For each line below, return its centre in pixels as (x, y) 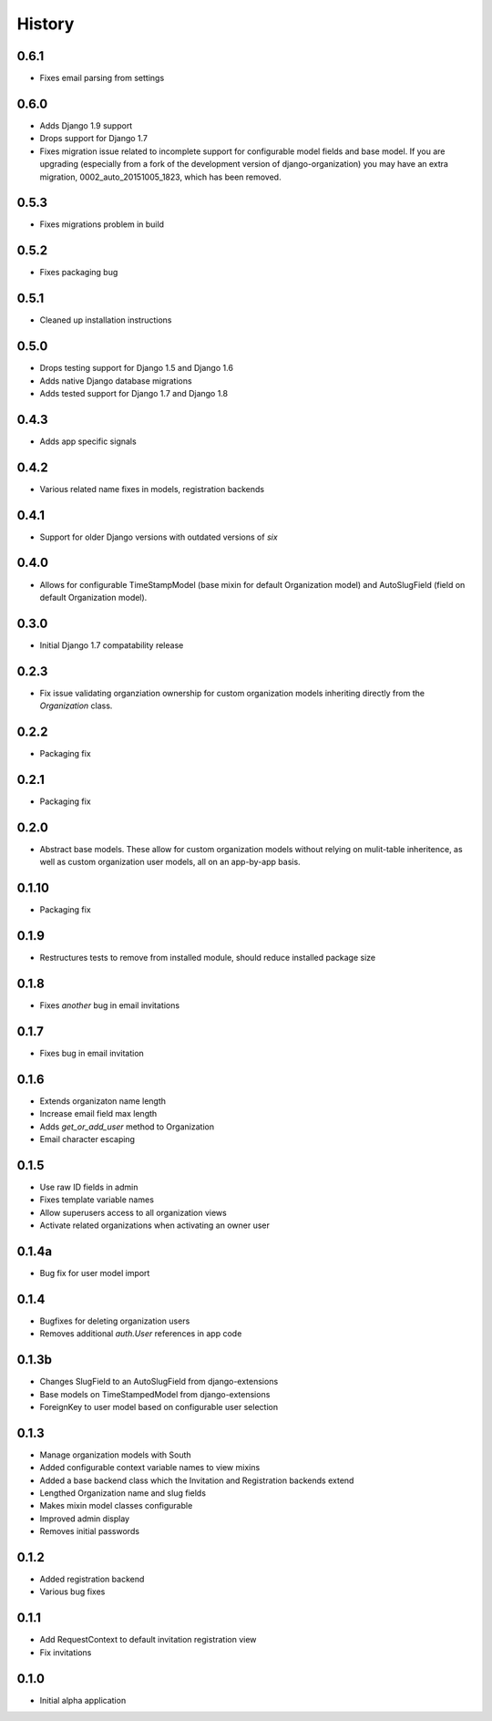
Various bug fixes (72, 1592)
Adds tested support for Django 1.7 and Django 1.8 (134, 393)
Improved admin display (85, 1519)
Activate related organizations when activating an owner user (155, 1225)
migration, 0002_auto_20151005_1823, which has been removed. (160, 177)
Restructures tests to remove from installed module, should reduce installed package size (208, 958)
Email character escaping (87, 1139)
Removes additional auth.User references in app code (141, 1334)
